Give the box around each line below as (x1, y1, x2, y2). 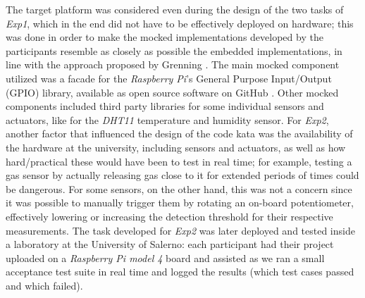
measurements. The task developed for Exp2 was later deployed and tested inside (6, 223, 355, 237)
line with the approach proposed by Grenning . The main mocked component (6, 57, 340, 72)
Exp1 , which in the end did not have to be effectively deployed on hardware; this (6, 15, 354, 30)
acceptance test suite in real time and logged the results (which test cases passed (6, 264, 354, 279)
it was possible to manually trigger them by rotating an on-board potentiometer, (6, 195, 354, 210)
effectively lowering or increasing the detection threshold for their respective (6, 209, 333, 223)
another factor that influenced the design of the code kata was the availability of (6, 126, 353, 141)
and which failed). (6, 278, 83, 292)
